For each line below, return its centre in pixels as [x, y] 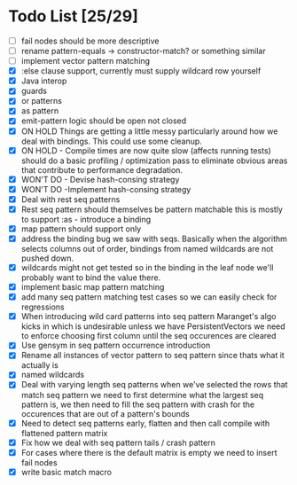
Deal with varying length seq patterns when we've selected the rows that [154, 385]
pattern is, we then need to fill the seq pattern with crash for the [137, 404]
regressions [43, 307]
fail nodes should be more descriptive [90, 41]
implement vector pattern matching [86, 61]
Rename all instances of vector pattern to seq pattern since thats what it [152, 356]
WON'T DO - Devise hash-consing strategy [100, 179]
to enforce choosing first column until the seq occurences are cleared [148, 336]
